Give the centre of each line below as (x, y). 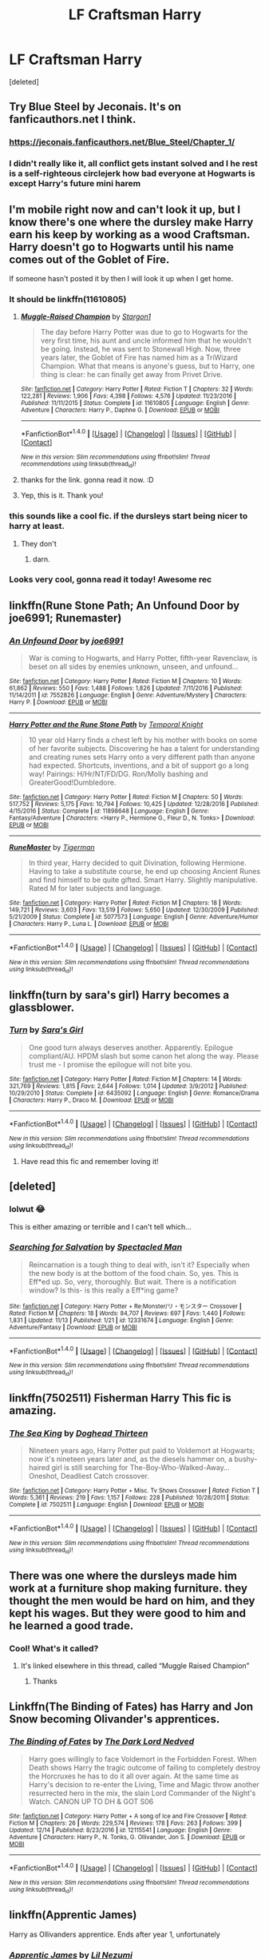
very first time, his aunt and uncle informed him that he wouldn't (146, 340)
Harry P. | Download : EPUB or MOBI (58, 702)
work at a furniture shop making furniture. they (129, 1588)
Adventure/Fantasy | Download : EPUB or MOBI (73, 1327)
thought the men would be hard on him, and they (132, 1601)
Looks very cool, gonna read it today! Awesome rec (111, 579)
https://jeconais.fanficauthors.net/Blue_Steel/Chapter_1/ (122, 142)
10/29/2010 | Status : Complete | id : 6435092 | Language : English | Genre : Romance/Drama (134, 1093)
